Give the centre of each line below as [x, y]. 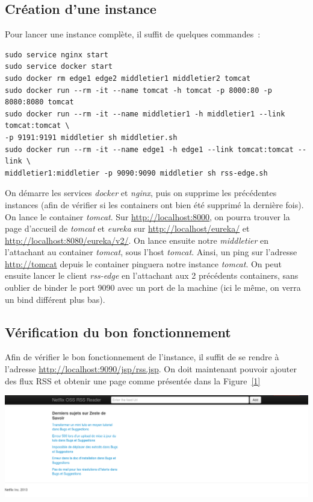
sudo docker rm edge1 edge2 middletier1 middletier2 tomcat [128, 78]
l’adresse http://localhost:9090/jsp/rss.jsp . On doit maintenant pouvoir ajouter [151, 369]
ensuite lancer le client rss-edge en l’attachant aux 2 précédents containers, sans [152, 275]
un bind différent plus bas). [55, 299]
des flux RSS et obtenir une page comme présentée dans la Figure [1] [133, 380]
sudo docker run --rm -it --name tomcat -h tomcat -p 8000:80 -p [138, 90]
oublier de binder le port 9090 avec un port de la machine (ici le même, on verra [153, 288]
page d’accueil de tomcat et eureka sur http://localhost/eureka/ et [127, 228]
